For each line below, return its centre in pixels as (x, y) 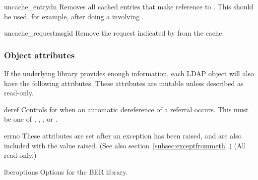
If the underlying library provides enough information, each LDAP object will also (129, 73)
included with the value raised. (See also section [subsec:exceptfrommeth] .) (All (125, 145)
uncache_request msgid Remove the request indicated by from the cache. (114, 33)
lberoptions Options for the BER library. (66, 171)
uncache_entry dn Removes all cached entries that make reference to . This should (129, 6)
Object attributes (39, 55)
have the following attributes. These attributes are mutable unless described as (124, 83)
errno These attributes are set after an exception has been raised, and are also (123, 135)
